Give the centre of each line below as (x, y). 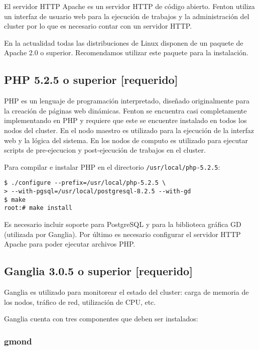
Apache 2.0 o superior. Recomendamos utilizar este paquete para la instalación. (126, 52)
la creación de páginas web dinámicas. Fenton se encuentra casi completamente (125, 110)
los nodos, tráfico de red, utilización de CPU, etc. (80, 302)
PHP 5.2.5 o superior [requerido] (91, 80)
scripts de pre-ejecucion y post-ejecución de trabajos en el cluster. (105, 150)
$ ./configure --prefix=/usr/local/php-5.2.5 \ (85, 183)
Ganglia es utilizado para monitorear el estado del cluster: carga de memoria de (126, 292)
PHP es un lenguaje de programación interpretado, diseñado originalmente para (127, 101)
